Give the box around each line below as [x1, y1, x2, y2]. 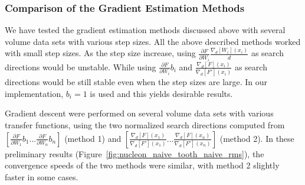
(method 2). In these [219, 132, 294, 144]
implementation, [5, 87, 64, 99]
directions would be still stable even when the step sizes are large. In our [5, 76, 268, 88]
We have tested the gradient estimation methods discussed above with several [5, 24, 286, 36]
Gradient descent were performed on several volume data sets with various [5, 107, 274, 119]
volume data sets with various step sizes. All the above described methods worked [5, 35, 301, 47]
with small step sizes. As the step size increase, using [5, 47, 196, 59]
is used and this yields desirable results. [90, 87, 233, 99]
